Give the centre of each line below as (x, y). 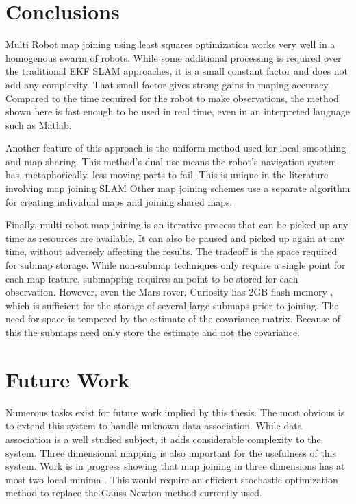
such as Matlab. (39, 124)
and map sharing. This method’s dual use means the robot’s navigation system (171, 161)
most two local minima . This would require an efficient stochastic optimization (172, 479)
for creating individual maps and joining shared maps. (119, 201)
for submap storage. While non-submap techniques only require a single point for (176, 265)
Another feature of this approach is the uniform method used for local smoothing (176, 148)
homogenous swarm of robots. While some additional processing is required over (174, 57)
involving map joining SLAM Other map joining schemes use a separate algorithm (178, 188)
